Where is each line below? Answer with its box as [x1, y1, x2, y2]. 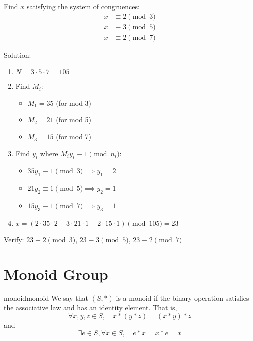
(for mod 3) [56, 97, 92, 108]
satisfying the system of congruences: [26, 1, 140, 11]
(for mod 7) [56, 131, 92, 142]
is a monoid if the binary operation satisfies [116, 292, 249, 303]
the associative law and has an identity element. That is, [4, 302, 177, 313]
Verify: [4, 234, 24, 244]
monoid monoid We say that [4, 292, 88, 303]
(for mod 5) [56, 114, 92, 125]
